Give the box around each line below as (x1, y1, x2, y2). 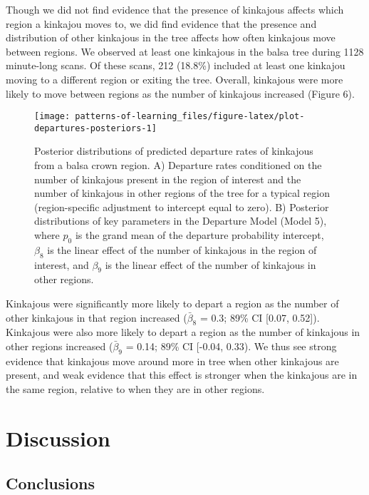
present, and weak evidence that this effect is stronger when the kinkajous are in (6, 367, 358, 382)
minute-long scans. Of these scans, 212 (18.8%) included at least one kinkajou (6, 58, 345, 73)
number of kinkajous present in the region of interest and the (34, 171, 301, 186)
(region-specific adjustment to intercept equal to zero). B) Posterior (34, 199, 329, 214)
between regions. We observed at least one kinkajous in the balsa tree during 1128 (6, 44, 364, 58)
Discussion (6, 423, 110, 452)
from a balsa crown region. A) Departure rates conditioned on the (34, 158, 322, 173)
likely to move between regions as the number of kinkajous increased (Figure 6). (6, 86, 355, 101)
